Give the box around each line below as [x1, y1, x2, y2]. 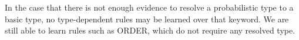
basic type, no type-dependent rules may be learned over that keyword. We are [5, 12, 289, 25]
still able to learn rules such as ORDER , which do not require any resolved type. [5, 24, 295, 36]
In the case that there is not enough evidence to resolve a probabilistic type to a [5, 1, 294, 13]
